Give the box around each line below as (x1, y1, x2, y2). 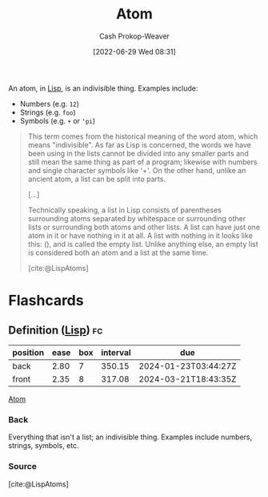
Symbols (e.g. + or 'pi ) (19, 115, 96, 125)
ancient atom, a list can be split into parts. (27, 174, 166, 184)
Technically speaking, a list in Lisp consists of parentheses (27, 205, 222, 215)
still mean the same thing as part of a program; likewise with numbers (27, 157, 258, 167)
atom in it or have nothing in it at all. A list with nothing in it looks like (27, 230, 254, 240)
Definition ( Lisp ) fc (8, 323, 103, 337)
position (12, 346, 45, 358)
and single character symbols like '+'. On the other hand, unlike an (27, 165, 246, 175)
